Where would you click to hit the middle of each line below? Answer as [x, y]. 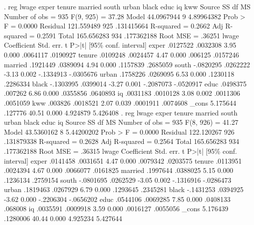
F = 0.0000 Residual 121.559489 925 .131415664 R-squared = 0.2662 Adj [114, 26]
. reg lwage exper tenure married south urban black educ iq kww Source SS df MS [127, 6]
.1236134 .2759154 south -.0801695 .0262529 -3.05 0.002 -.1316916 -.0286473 [118, 180]
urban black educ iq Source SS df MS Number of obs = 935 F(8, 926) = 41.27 [121, 122]
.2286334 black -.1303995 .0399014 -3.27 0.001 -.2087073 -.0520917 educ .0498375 [125, 83]
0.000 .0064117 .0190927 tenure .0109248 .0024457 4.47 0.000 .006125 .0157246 [122, 54]
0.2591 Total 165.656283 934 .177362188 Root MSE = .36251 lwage [138, 35]
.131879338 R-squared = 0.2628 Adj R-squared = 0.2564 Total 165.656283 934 [122, 141]
